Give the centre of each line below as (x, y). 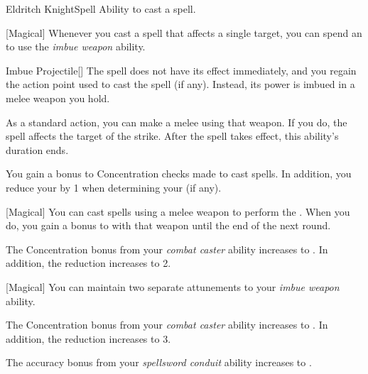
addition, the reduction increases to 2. (88, 263)
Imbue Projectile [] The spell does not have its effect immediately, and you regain (181, 70)
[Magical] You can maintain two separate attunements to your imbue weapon (173, 286)
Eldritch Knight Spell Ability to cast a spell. (101, 9)
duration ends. (37, 149)
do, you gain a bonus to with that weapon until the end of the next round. (168, 225)
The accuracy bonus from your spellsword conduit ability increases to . (159, 362)
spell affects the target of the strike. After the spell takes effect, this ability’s (172, 136)
